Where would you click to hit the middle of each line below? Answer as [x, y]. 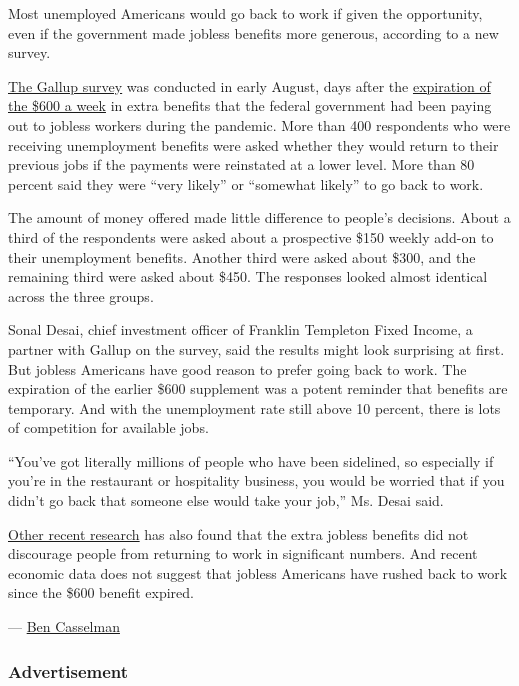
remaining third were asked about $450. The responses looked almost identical [248, 276]
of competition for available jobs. [108, 427]
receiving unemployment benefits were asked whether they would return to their [253, 144]
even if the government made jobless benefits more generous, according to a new [253, 32]
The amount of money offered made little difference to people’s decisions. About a [259, 217]
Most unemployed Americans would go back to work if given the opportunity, [245, 13]
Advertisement [68, 670]
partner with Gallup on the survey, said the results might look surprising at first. [256, 348]
